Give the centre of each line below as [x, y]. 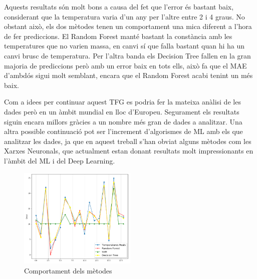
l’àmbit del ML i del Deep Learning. [60, 160]
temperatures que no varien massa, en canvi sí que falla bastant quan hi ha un [124, 46]
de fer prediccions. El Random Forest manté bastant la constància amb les [118, 36]
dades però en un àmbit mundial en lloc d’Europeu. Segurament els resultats [122, 111]
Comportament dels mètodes [68, 270]
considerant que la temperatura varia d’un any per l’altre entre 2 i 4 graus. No [124, 16]
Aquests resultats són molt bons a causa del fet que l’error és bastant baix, [119, 6]
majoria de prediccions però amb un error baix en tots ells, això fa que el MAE [125, 65]
